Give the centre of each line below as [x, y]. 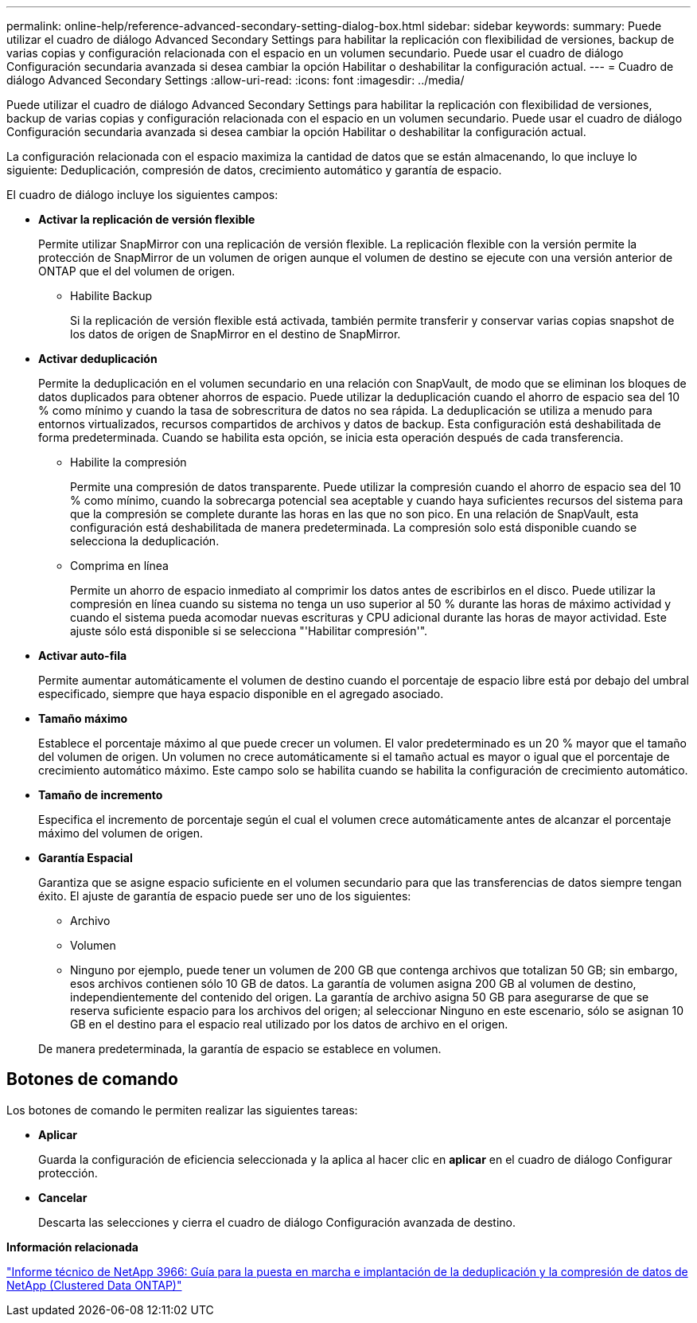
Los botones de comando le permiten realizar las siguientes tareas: [182, 1110]
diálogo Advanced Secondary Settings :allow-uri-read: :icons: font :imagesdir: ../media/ [236, 80]
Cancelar [63, 1197]
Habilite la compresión [128, 462]
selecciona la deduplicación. [145, 541]
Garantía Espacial [86, 858]
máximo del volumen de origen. [121, 833]
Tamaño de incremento [101, 795]
